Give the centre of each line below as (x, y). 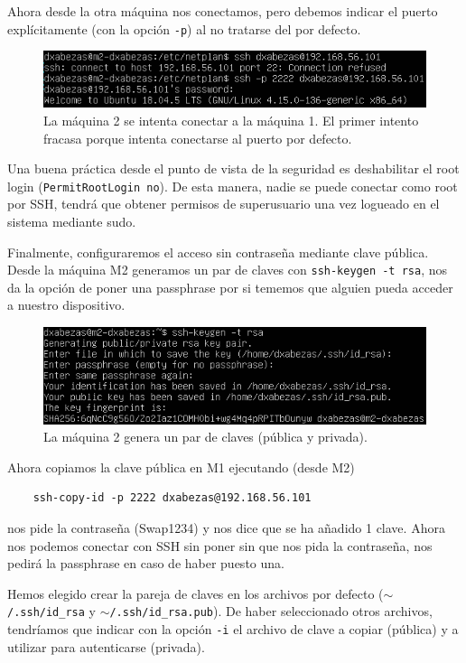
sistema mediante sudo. (72, 222)
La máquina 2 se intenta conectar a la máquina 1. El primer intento (231, 120)
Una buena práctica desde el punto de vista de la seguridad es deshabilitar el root (233, 168)
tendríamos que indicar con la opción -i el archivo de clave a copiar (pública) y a (233, 629)
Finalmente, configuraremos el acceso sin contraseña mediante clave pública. (218, 252)
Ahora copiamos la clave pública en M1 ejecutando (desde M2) (181, 467)
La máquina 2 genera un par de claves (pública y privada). (205, 437)
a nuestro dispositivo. (66, 305)
